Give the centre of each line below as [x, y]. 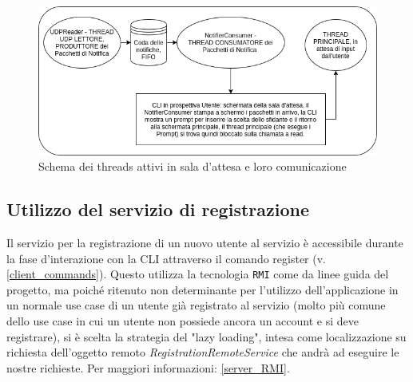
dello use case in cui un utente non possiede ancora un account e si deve [183, 321]
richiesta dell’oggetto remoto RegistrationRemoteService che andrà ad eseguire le [203, 352]
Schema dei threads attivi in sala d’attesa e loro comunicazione [193, 166]
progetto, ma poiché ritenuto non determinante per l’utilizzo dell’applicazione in [203, 289]
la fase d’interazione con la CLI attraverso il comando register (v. [166, 258]
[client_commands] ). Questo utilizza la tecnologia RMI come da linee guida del [198, 274]
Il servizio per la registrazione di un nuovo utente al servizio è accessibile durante [205, 243]
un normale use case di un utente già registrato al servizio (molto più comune [196, 305]
